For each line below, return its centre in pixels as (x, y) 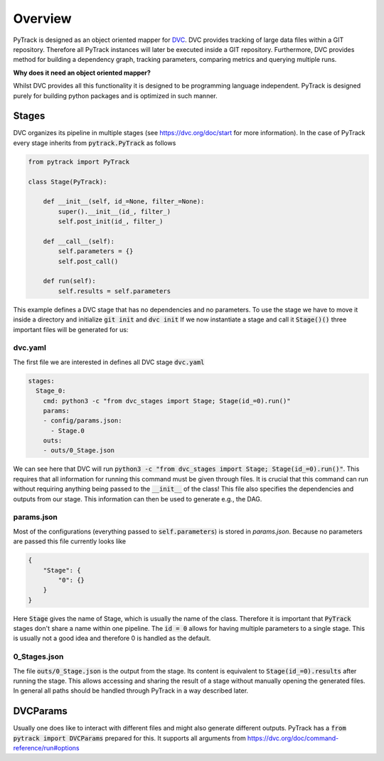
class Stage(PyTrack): (68, 182)
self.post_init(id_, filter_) (111, 222)
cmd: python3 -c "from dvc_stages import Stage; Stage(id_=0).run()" (167, 401)
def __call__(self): (79, 241)
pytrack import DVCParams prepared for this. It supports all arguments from (129, 738)
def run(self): (69, 281)
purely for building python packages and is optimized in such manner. (115, 95)
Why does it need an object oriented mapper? (82, 73)
